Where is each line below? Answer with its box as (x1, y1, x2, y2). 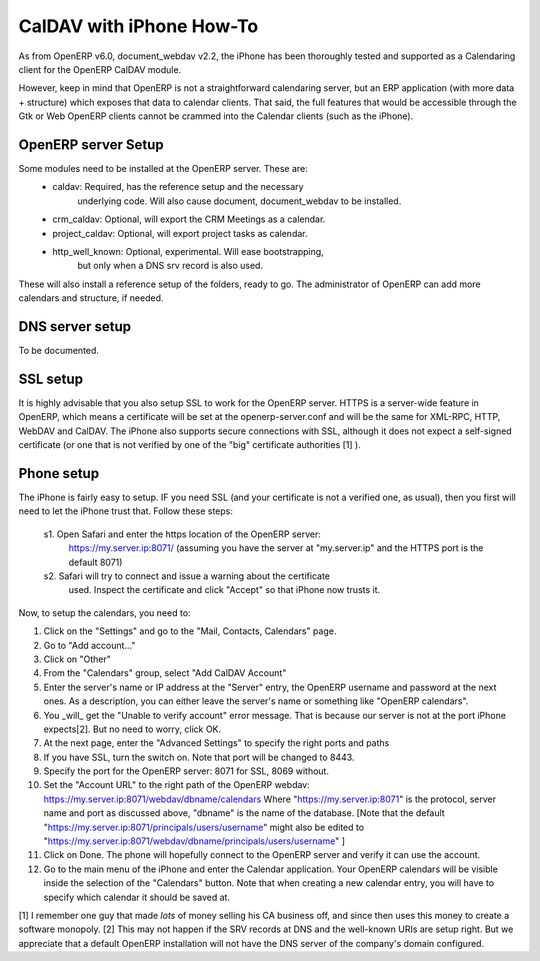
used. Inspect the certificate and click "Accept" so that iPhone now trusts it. (68, 584, 381, 596)
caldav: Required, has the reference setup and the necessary (52, 181, 304, 193)
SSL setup (18, 370, 84, 387)
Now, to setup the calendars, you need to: (18, 606, 191, 619)
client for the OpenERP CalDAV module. (18, 63, 182, 75)
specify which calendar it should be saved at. (43, 891, 230, 903)
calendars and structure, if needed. (18, 292, 164, 304)
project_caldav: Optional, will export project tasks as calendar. (52, 227, 308, 239)
